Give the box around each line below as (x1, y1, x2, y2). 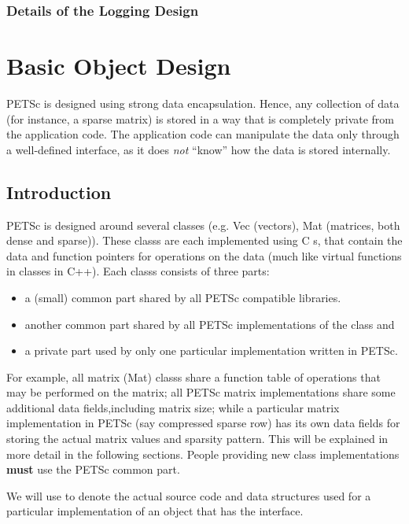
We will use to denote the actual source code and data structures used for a (6, 487, 371, 504)
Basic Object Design (6, 50, 231, 82)
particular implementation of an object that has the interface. (6, 503, 304, 519)
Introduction (6, 179, 112, 204)
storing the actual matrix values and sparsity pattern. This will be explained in (6, 430, 389, 447)
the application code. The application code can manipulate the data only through (6, 126, 400, 142)
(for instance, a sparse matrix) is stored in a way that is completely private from (6, 110, 394, 127)
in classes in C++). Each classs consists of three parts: (6, 263, 270, 279)
